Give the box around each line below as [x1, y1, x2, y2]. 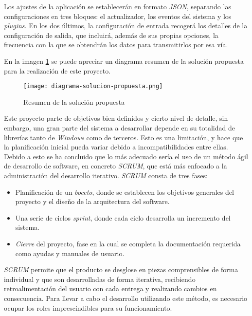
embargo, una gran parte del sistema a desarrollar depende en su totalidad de [4, 123, 235, 132]
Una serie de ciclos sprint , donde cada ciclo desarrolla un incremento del [15, 212, 231, 223]
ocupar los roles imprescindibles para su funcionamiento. [4, 302, 172, 313]
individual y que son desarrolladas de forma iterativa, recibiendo [4, 274, 196, 284]
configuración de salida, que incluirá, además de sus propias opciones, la [4, 30, 218, 40]
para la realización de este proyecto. [4, 65, 111, 75]
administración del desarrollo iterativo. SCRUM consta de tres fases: [4, 170, 208, 180]
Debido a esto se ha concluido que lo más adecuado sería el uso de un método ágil [4, 151, 248, 161]
